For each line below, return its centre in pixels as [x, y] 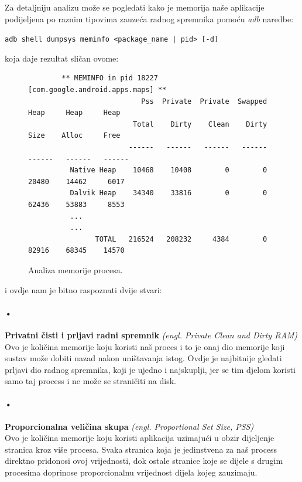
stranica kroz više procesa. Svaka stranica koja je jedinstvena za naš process [141, 449]
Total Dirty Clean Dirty [200, 124]
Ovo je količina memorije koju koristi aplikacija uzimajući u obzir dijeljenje [140, 438]
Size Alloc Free [74, 136]
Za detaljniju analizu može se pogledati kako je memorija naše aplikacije [135, 7]
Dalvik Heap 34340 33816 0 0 [169, 193]
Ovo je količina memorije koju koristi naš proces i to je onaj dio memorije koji [145, 346]
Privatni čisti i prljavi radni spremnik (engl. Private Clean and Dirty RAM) [151, 335]
